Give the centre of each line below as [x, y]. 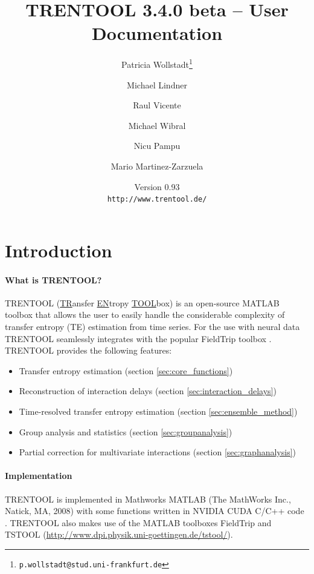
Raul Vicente [157, 105]
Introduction [59, 250]
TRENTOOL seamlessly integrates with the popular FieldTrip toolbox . [138, 338]
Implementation [39, 476]
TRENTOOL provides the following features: [88, 350]
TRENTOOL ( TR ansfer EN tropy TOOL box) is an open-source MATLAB [142, 302]
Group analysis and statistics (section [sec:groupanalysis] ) [126, 431]
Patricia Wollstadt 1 [157, 63]
